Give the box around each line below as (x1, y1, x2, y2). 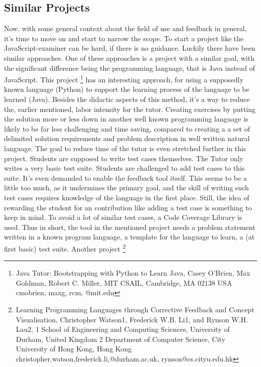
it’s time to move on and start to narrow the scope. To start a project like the (4, 33, 244, 43)
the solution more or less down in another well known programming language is (4, 113, 248, 124)
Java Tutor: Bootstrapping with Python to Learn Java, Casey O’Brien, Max (16, 268, 250, 278)
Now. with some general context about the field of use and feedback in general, (4, 23, 247, 34)
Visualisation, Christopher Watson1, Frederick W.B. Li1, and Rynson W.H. (16, 314, 248, 324)
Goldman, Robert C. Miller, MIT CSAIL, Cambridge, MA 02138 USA (16, 277, 232, 288)
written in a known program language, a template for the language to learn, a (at (4, 231, 255, 242)
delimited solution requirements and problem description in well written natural (4, 133, 250, 144)
